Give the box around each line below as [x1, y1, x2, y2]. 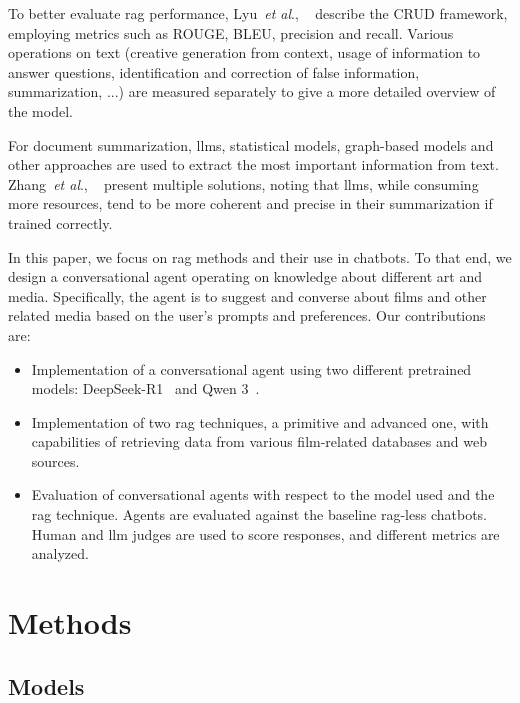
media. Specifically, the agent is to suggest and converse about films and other [8, 285, 487, 306]
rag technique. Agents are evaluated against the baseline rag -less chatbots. [31, 504, 487, 525]
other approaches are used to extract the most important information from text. [8, 154, 499, 175]
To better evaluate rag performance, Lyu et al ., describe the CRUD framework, [8, 3, 508, 23]
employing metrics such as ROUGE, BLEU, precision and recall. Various [8, 22, 454, 43]
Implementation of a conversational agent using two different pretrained [31, 358, 472, 379]
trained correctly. [8, 212, 113, 233]
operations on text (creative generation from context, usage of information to [8, 42, 481, 63]
